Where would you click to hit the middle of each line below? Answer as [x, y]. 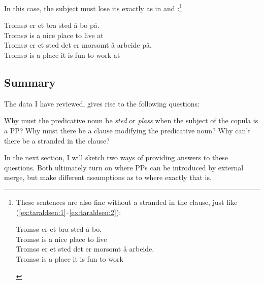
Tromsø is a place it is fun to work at [62, 55]
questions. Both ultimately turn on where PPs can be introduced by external [124, 167]
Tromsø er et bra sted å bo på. [52, 25]
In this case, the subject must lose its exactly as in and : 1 [93, 7]
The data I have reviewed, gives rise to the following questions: [102, 103]
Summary [30, 82]
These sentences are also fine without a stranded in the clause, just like [127, 202]
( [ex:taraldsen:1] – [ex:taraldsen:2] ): [69, 212]
